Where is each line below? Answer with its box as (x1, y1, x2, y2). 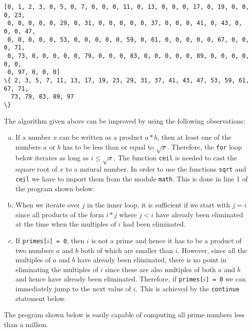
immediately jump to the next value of (15, 283, 131, 294)
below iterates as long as (15, 153, 89, 163)
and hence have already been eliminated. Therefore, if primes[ (15, 274, 204, 284)
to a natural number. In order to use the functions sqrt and (66, 164, 246, 174)
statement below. (15, 293, 67, 303)
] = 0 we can (206, 274, 246, 284)
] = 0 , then (49, 235, 85, 245)
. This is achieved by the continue (136, 283, 240, 294)
